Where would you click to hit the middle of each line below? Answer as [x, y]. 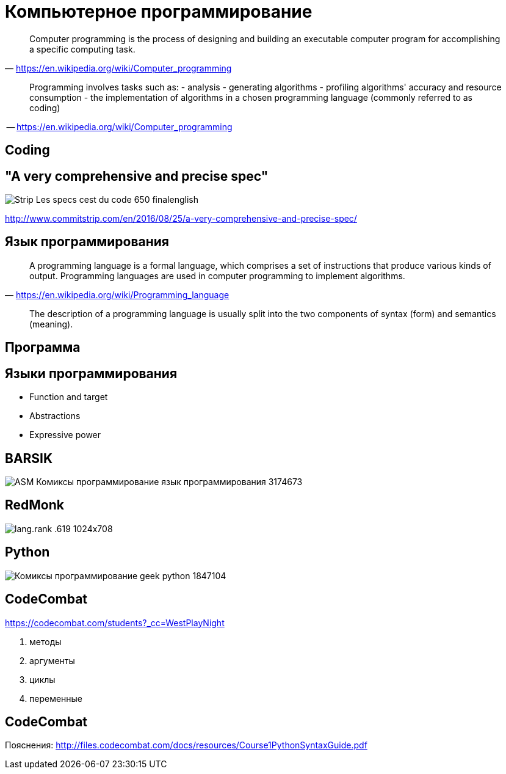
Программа [43, 348]
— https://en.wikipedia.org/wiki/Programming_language [117, 294]
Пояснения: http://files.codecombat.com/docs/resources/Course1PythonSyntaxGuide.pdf [186, 745]
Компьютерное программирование [159, 12]
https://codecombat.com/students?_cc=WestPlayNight [115, 622]
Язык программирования [87, 242]
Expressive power [65, 435]
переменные [56, 698]
